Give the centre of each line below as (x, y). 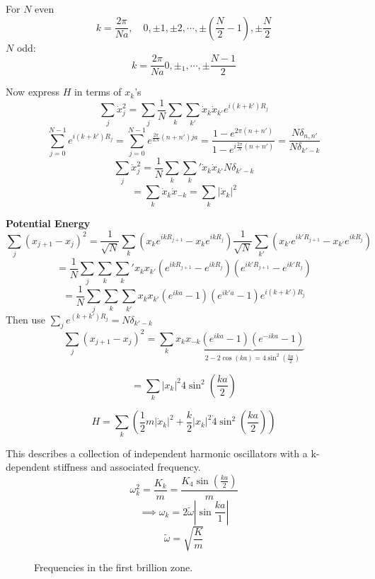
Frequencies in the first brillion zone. (114, 567)
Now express (33, 92)
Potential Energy (48, 223)
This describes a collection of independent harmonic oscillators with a (157, 453)
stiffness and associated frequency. (127, 467)
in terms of (98, 92)
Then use (26, 319)
